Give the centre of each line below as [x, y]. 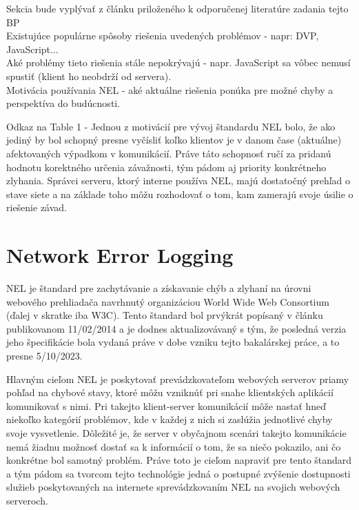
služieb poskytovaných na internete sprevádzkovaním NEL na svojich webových [173, 487]
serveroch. [27, 500]
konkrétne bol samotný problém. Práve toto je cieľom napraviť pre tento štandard [179, 460]
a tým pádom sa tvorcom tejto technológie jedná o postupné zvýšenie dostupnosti [178, 473]
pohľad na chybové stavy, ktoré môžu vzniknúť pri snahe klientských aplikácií [170, 392]
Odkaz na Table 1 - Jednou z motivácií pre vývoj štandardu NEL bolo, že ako [171, 126]
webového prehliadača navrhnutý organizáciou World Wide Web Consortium [168, 301]
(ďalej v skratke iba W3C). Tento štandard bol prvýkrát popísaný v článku [165, 315]
